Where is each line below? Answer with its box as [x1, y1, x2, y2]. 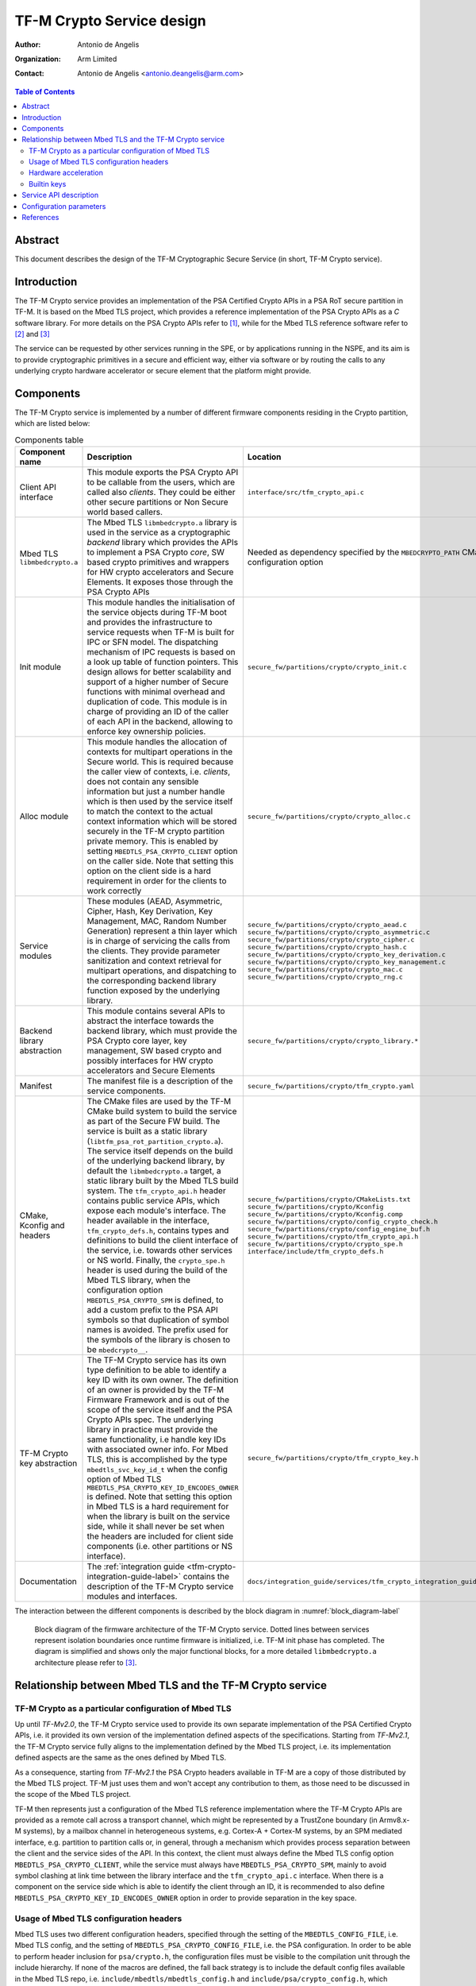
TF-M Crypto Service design [14, 12, 206, 29]
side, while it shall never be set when [86, 1521, 225, 1532]
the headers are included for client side [86, 1531, 234, 1542]
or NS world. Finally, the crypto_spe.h [86, 1255, 225, 1266]
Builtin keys [29, 179, 67, 188]
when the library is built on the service [86, 1511, 230, 1522]
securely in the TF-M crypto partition [86, 826, 225, 837]
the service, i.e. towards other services [86, 1245, 233, 1256]
